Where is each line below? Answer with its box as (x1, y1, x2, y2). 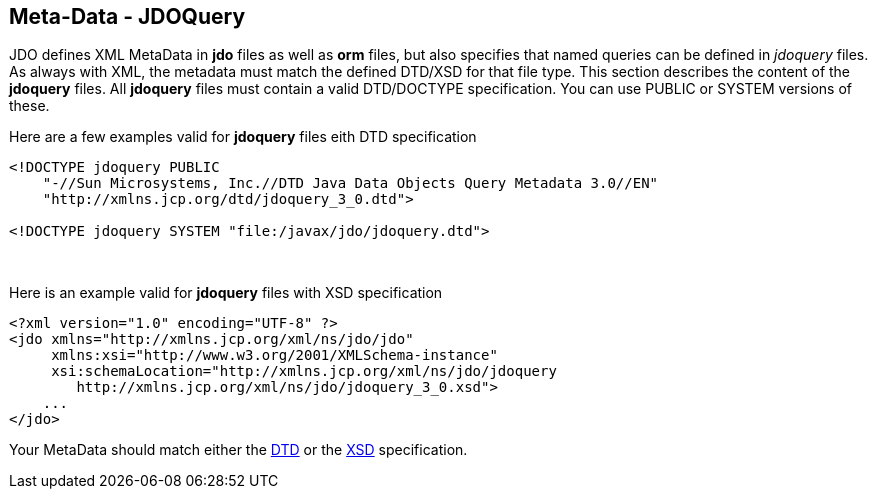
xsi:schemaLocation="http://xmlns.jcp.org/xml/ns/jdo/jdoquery (51, 363, 557, 380)
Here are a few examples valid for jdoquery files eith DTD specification (9, 128, 477, 146)
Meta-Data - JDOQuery (9, 4, 246, 29)
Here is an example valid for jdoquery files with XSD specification (9, 284, 443, 302)
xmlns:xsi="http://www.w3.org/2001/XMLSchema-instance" (51, 347, 498, 364)
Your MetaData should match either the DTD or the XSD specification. (9, 441, 468, 459)
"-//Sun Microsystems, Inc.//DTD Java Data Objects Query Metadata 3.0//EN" (42, 175, 659, 192)
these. (9, 97, 50, 115)
